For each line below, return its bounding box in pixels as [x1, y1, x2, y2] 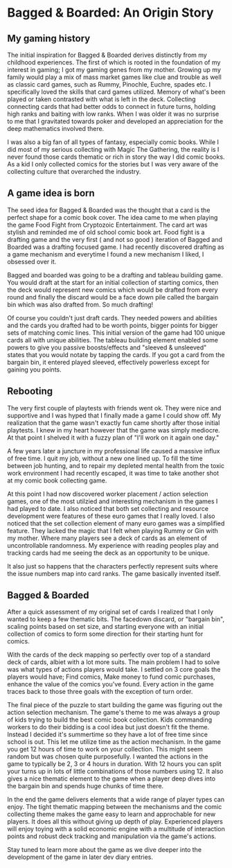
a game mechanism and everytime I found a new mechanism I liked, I [7, 250, 204, 258]
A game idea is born [7, 187, 95, 199]
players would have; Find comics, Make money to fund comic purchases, [7, 672, 216, 681]
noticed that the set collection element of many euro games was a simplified [7, 519, 225, 528]
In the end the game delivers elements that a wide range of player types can [7, 795, 225, 804]
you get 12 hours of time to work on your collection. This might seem [7, 745, 203, 754]
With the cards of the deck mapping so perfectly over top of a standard [7, 650, 211, 659]
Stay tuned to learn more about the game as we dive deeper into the [7, 846, 202, 854]
